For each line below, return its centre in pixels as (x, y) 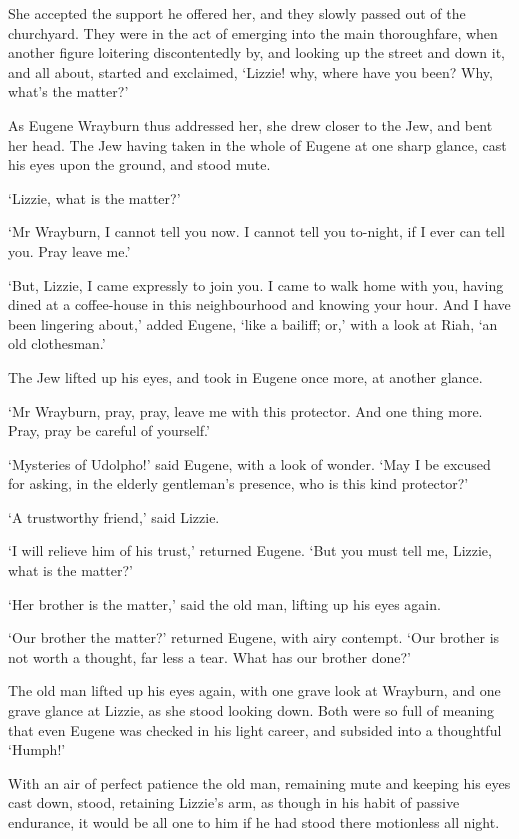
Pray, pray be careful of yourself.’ (109, 430)
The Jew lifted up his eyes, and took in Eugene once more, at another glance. (245, 376)
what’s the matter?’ (68, 91)
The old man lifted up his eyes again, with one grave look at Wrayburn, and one (254, 690)
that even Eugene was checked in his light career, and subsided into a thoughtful (255, 729)
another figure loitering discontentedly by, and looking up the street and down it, (256, 52)
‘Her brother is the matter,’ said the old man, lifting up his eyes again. (224, 603)
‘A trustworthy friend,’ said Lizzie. (114, 516)
